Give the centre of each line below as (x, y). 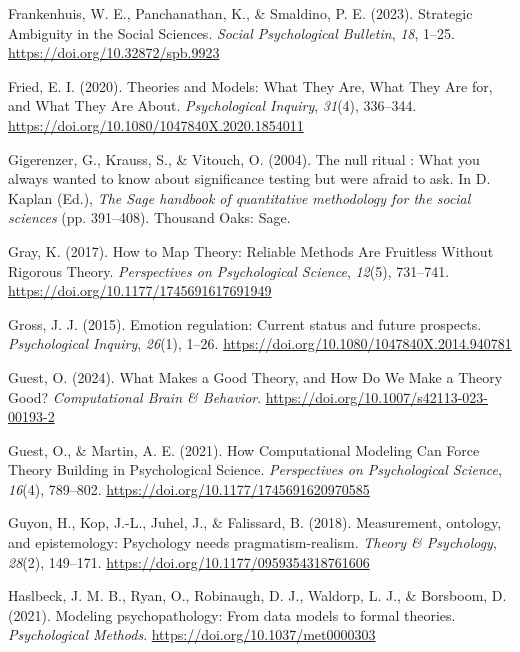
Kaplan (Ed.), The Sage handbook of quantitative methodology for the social (239, 197)
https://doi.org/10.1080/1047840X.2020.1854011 (156, 124)
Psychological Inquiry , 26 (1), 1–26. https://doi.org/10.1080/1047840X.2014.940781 (260, 343)
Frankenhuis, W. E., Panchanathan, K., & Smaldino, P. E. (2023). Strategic (240, 13)
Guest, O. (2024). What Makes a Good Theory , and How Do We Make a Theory (255, 376)
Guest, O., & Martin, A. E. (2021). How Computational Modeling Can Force (244, 449)
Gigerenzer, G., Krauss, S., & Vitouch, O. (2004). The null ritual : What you (244, 158)
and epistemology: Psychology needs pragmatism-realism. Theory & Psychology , (252, 542)
